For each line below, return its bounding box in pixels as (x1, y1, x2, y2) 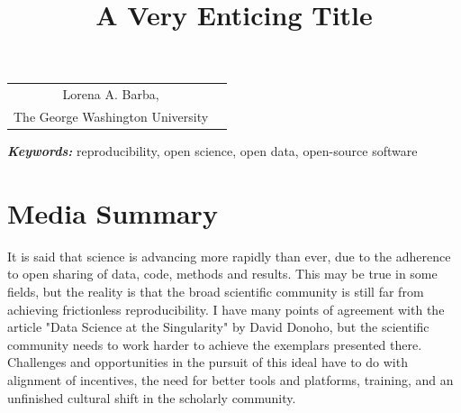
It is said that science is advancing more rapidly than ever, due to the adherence (7, 246, 451, 265)
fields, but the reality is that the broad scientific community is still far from (7, 281, 424, 300)
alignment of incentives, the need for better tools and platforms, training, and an (7, 370, 454, 389)
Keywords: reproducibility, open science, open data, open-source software (7, 142, 418, 161)
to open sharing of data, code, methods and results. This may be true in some (7, 264, 438, 283)
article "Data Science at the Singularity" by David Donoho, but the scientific (7, 317, 429, 336)
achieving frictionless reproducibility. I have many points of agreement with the (7, 299, 445, 318)
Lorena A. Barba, (62, 85, 159, 104)
